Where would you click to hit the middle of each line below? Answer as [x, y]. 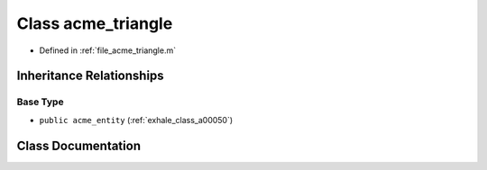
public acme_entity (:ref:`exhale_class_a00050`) [136, 120]
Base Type [40, 102]
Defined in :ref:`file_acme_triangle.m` [107, 50]
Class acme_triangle [95, 23]
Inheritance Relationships [90, 76]
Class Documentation [79, 145]
